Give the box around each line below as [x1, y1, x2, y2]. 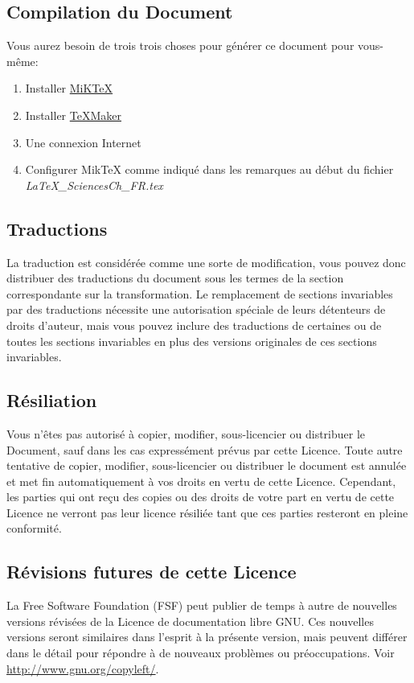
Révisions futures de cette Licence [6, 559, 297, 584]
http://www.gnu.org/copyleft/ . [6, 660, 159, 677]
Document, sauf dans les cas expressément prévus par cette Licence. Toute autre [6, 441, 403, 458]
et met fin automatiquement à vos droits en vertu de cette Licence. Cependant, [6, 472, 396, 489]
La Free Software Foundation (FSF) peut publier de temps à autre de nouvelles [6, 597, 397, 614]
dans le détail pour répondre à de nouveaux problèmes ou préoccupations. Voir [6, 644, 395, 661]
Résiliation [6, 388, 97, 413]
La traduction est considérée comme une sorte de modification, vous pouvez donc [6, 253, 406, 270]
